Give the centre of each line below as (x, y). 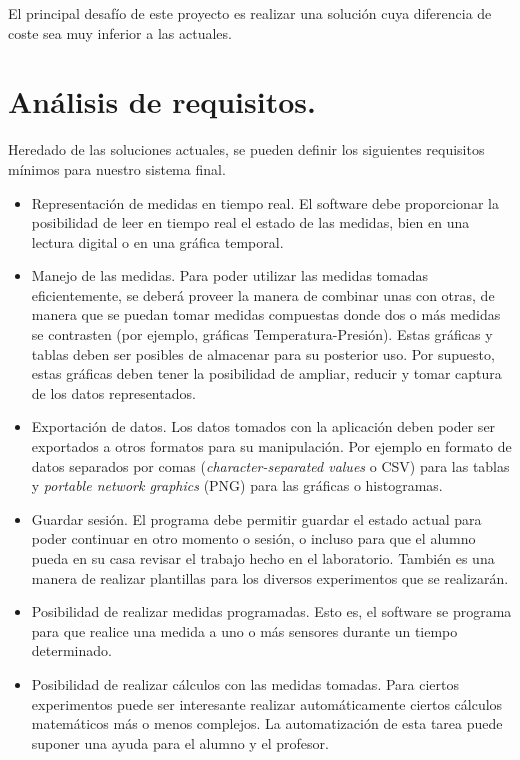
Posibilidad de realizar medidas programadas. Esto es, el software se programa (271, 611)
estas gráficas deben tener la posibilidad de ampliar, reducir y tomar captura (266, 373)
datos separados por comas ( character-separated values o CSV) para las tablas (270, 465)
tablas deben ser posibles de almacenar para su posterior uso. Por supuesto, (263, 353)
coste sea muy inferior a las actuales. (120, 32)
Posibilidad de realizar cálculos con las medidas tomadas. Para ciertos (245, 683)
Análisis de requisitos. (162, 101)
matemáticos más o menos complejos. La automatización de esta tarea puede (267, 723)
